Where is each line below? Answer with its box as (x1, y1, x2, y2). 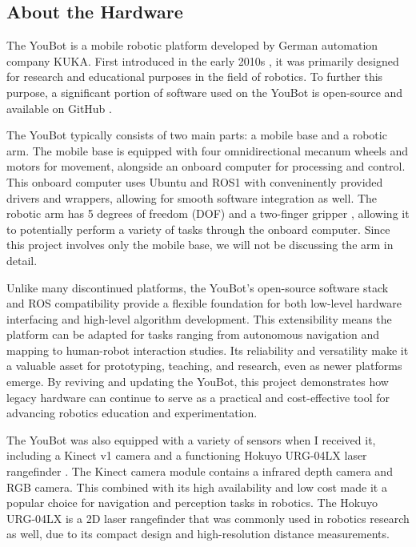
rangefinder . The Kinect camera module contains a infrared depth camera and (6, 463, 393, 480)
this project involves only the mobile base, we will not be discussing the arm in (6, 236, 394, 253)
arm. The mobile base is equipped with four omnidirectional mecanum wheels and (6, 142, 409, 159)
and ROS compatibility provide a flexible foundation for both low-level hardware (6, 295, 402, 312)
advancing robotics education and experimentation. (6, 404, 258, 421)
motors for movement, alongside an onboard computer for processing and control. (6, 158, 406, 175)
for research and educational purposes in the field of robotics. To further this (6, 68, 383, 85)
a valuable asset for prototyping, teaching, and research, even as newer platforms (6, 357, 402, 374)
